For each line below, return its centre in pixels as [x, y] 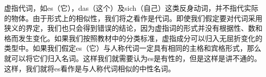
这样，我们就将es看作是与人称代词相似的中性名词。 [90, 68]
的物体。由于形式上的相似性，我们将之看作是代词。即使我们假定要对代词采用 [133, 18]
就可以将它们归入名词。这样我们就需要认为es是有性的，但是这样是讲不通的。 [133, 58]
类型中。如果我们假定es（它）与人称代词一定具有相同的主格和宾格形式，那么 [133, 48]
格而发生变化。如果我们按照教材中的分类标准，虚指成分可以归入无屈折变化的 [133, 38]
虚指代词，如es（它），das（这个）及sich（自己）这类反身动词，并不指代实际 [131, 8]
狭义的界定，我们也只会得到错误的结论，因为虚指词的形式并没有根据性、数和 [133, 28]
